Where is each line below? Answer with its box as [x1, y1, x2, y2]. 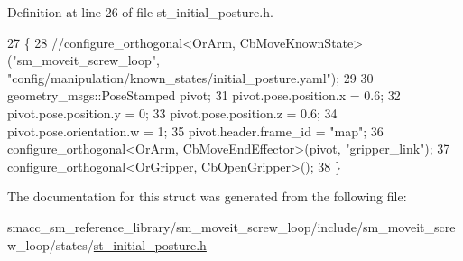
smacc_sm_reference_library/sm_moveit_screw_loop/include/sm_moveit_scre [7, 217, 456, 236]
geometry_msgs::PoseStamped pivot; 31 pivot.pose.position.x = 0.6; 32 [7, 86, 401, 105]
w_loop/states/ [7, 235, 94, 254]
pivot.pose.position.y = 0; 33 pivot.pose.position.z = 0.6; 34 [7, 103, 338, 122]
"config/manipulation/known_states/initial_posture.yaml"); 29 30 [7, 68, 374, 87]
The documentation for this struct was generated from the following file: [7, 187, 407, 206]
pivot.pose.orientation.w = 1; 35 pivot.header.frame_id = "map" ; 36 [7, 121, 384, 140]
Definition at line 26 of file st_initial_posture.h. [7, 3, 273, 21]
